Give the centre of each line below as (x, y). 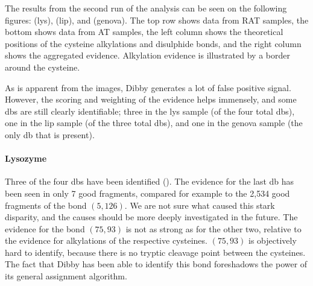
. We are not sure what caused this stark (200, 205)
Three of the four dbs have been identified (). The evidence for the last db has (150, 181)
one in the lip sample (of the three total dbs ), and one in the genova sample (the (154, 123)
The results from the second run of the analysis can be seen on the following (146, 8)
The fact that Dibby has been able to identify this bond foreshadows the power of (156, 264)
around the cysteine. (43, 67)
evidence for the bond (45, 228)
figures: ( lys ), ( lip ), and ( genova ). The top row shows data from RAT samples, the (157, 20)
